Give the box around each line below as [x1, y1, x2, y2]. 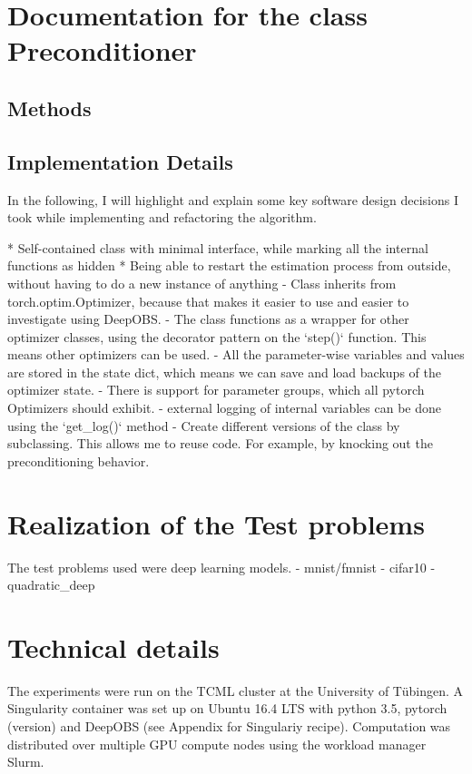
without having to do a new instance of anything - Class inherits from [7, 273, 397, 292]
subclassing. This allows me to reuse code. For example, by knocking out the [7, 434, 433, 453]
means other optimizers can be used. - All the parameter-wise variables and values [7, 345, 465, 364]
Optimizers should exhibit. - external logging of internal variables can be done [7, 398, 441, 417]
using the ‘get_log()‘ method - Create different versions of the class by [7, 416, 400, 435]
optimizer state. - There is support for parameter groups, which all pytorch [7, 380, 425, 399]
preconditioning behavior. [7, 451, 150, 470]
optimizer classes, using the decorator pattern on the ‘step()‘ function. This [7, 327, 427, 346]
